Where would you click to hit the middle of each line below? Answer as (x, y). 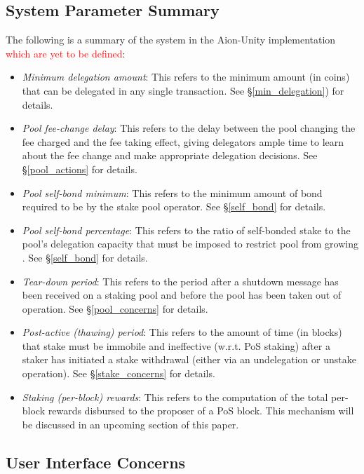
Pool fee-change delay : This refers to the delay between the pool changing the (189, 128)
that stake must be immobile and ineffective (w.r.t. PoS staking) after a (176, 345)
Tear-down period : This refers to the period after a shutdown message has (180, 281)
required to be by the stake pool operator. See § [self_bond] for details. (174, 206)
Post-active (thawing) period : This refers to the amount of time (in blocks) (182, 332)
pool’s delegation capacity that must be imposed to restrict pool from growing (190, 244)
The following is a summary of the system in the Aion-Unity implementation (171, 40)
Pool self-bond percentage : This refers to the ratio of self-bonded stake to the (186, 230)
